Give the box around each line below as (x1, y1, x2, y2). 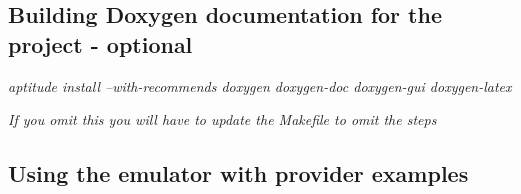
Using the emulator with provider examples (8, 158, 469, 189)
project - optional (8, 28, 193, 59)
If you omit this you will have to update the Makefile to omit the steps (8, 109, 437, 130)
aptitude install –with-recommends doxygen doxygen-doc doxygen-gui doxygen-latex (8, 75, 512, 96)
